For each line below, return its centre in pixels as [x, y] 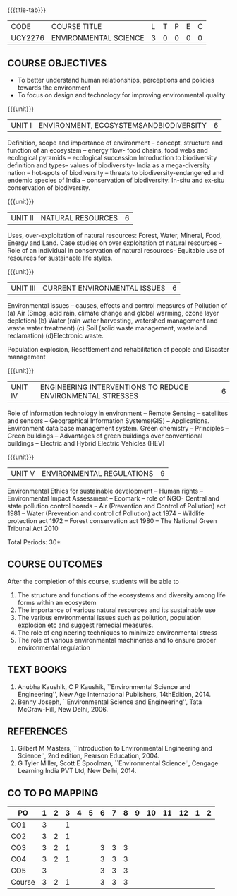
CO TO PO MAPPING [53, 793]
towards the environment [54, 88]
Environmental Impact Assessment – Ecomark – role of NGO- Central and [114, 498]
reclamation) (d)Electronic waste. [55, 335]
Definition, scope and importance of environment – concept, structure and [115, 143]
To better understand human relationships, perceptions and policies [116, 80]
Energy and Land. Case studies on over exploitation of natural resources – [115, 243]
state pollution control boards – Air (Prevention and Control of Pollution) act [116, 506]
